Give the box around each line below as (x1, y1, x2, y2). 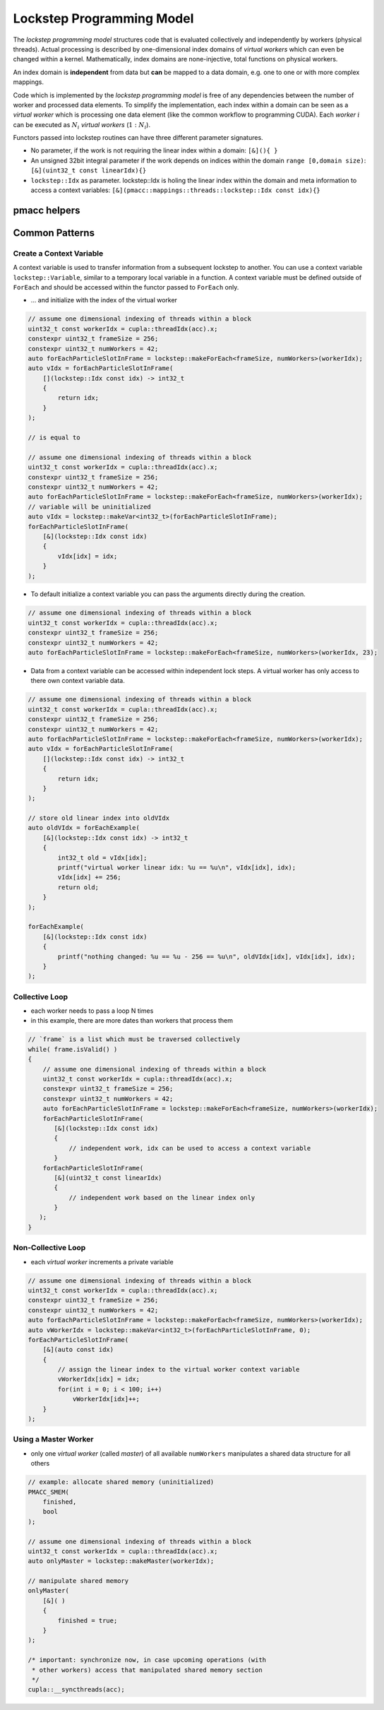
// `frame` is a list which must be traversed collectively (28, 1035, 241, 1043)
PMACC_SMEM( (28, 1488, 70, 1496)
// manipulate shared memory (28, 1577, 129, 1585)
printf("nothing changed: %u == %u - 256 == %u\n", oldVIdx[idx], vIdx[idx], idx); (57, 952, 356, 961)
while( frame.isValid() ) (28, 1045, 118, 1053)
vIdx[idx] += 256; (57, 873, 121, 881)
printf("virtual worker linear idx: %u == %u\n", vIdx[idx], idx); (57, 864, 296, 872)
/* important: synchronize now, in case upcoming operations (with (28, 1656, 267, 1664)
